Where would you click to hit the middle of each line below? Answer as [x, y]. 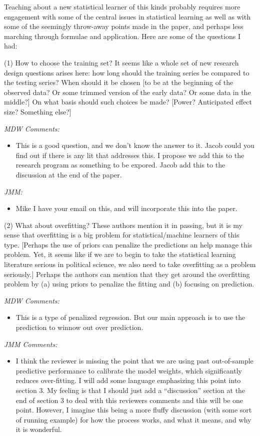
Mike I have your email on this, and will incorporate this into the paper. [126, 208]
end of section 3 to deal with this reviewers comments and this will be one [129, 400]
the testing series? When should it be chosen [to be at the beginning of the [119, 82]
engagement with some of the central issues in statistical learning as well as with [127, 16]
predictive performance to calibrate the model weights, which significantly [129, 370]
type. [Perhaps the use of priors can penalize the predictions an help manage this [128, 244]
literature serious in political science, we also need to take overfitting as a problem [130, 264]
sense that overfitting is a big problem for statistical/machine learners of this [122, 235]
